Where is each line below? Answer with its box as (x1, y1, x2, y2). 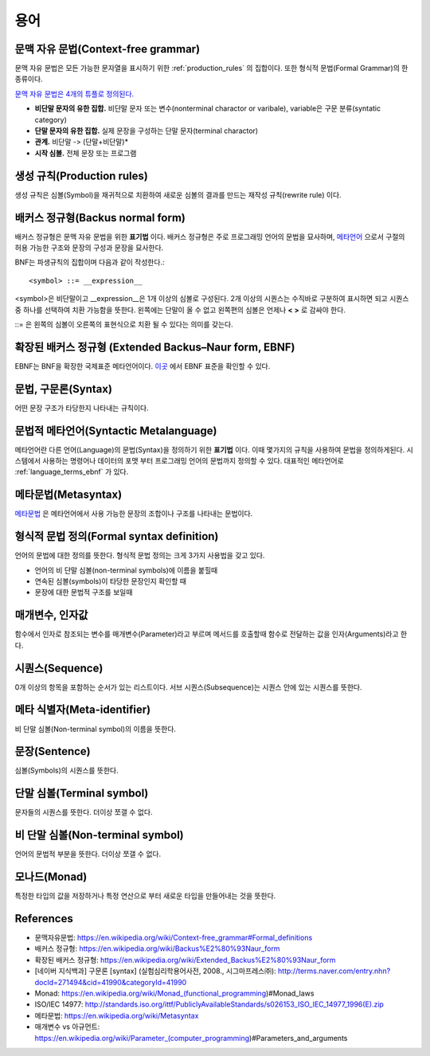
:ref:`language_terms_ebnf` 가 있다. (14, 467, 129, 477)
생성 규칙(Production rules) (14, 169, 149, 182)
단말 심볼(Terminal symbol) (14, 787, 149, 800)
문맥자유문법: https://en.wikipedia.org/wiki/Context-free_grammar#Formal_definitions (34, 933, 313, 943)
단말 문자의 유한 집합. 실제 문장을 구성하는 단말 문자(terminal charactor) (34, 126, 259, 135)
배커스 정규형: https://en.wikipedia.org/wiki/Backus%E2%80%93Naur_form (34, 944, 280, 953)
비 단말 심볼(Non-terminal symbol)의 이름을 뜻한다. (14, 724, 177, 733)
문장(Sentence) (14, 745, 91, 758)
